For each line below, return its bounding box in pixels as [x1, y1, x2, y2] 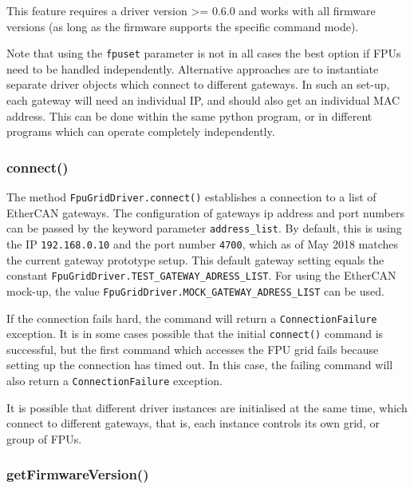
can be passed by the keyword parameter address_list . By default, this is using [6, 220, 402, 237]
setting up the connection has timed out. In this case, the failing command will [6, 356, 393, 373]
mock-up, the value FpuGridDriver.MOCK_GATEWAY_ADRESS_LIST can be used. [6, 282, 384, 299]
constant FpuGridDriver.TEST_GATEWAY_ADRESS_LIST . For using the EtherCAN [6, 267, 396, 284]
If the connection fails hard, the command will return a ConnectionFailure [6, 309, 377, 326]
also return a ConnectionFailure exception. [6, 372, 223, 388]
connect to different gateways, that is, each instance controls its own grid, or [6, 415, 380, 431]
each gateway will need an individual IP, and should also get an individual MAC [6, 92, 400, 109]
